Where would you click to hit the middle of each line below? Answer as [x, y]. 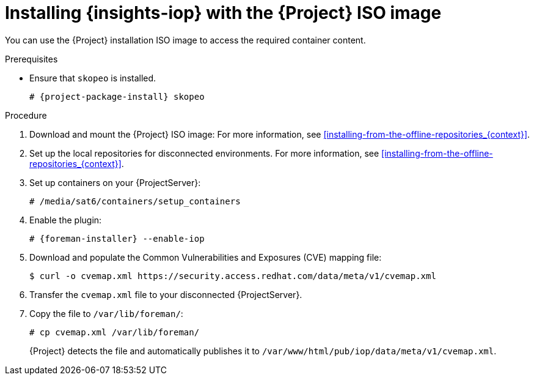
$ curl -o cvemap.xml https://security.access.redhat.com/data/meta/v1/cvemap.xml [233, 276]
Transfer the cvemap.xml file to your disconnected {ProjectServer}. [166, 294]
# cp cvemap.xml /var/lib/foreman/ [115, 332]
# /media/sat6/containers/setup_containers [135, 201]
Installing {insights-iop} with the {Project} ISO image [223, 13]
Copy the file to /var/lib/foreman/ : [106, 313]
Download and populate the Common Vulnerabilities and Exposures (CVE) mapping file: [206, 257]
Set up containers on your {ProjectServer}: [115, 182]
